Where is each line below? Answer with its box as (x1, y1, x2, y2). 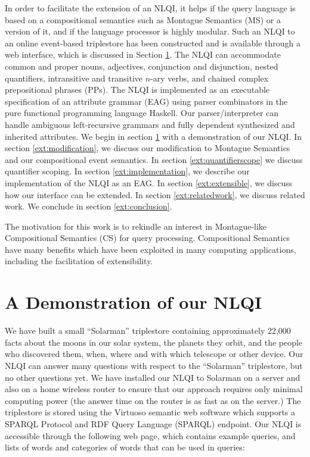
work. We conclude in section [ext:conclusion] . (5, 200, 172, 212)
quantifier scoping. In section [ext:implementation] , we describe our (5, 165, 250, 177)
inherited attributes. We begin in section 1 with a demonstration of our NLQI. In (5, 130, 302, 142)
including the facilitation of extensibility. (5, 255, 153, 267)
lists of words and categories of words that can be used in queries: (5, 441, 245, 453)
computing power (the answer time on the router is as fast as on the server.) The (5, 394, 301, 406)
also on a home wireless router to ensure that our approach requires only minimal (5, 383, 303, 395)
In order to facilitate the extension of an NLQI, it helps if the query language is (5, 2, 296, 14)
